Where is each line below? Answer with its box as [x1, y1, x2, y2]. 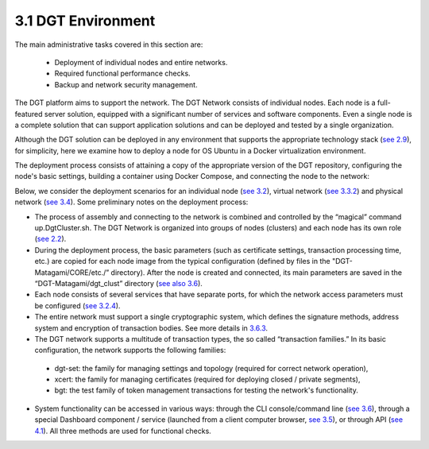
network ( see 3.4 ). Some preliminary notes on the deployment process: [14, 197, 249, 207]
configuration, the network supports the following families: [34, 346, 226, 355]
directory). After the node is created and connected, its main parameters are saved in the [110, 267, 403, 277]
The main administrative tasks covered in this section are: [14, 40, 203, 49]
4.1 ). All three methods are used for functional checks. [34, 426, 212, 435]
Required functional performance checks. [54, 68, 191, 79]
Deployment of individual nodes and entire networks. [54, 57, 228, 67]
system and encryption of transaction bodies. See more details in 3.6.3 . [34, 323, 269, 333]
